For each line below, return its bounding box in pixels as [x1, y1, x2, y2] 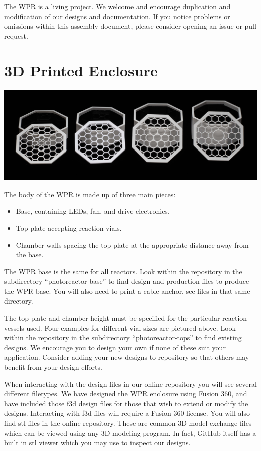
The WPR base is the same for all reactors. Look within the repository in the [4, 266, 242, 276]
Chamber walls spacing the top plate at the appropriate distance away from [16, 239, 249, 250]
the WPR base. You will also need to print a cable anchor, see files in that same [4, 285, 250, 296]
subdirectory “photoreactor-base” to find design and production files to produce [4, 276, 249, 286]
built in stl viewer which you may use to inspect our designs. [4, 437, 191, 448]
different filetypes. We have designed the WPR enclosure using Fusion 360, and [4, 388, 247, 399]
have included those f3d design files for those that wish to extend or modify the [4, 398, 248, 408]
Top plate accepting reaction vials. [16, 222, 122, 233]
